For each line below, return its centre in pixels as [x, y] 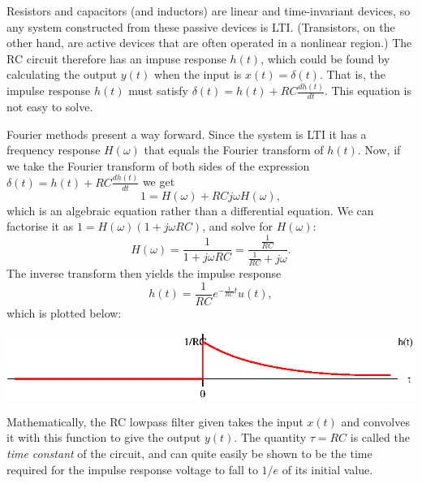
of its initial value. [327, 469]
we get [159, 181]
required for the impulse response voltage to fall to [132, 469]
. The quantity [270, 437]
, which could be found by [325, 58]
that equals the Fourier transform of [234, 150]
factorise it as [40, 226]
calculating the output [62, 74]
